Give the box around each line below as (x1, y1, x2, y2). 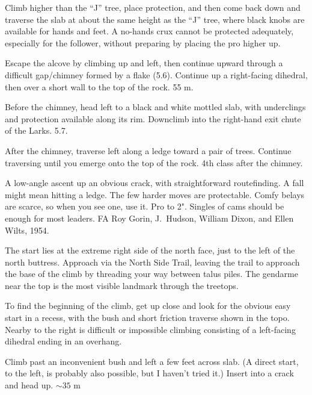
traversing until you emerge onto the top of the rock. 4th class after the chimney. (5, 156, 303, 169)
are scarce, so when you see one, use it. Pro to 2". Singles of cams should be (5, 200, 284, 213)
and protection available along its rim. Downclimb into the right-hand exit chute (5, 112, 301, 125)
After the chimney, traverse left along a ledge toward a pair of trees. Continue (5, 144, 292, 157)
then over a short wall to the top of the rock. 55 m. (5, 80, 194, 93)
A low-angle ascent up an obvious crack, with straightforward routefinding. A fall (5, 176, 304, 189)
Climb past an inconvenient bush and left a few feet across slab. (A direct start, (5, 355, 299, 367)
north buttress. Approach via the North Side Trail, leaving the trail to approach (5, 255, 300, 268)
